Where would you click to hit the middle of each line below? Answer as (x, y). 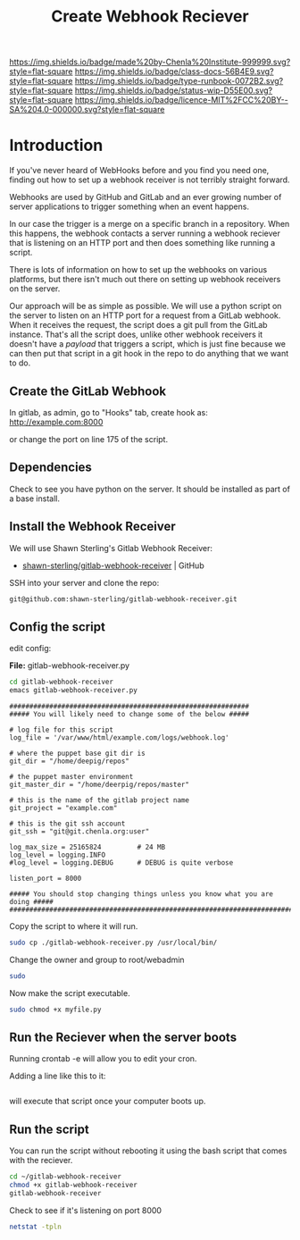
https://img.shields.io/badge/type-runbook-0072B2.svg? (179, 81)
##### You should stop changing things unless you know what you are (142, 894)
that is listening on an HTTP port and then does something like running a (142, 243)
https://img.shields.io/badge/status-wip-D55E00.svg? (174, 90)
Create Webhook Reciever (150, 17)
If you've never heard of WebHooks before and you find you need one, (139, 171)
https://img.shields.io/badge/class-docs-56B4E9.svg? (174, 71)
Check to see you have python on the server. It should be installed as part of (150, 489)
